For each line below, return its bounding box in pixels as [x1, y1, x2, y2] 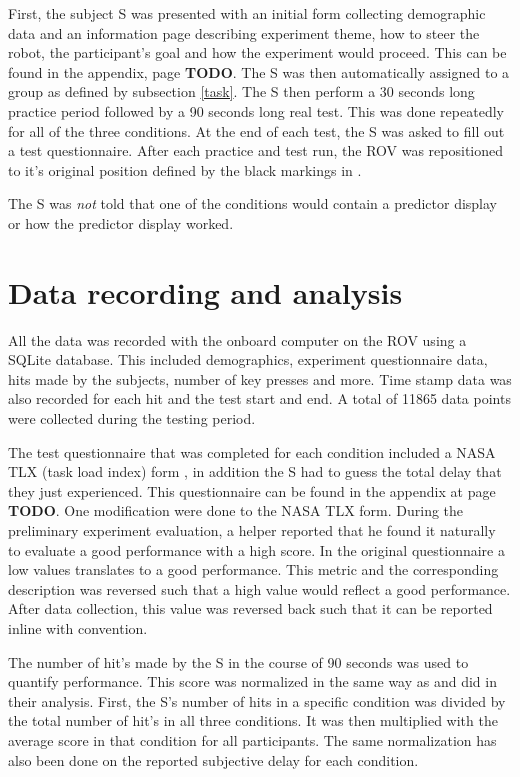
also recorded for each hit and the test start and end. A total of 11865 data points [8, 388, 511, 409]
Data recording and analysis [8, 271, 403, 312]
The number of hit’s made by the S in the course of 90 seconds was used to [8, 651, 469, 672]
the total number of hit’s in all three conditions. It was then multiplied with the [8, 710, 498, 731]
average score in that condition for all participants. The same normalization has [8, 729, 497, 750]
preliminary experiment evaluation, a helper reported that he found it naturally [8, 520, 496, 540]
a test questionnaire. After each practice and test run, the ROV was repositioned [8, 140, 504, 161]
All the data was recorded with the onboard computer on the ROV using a [8, 329, 467, 350]
